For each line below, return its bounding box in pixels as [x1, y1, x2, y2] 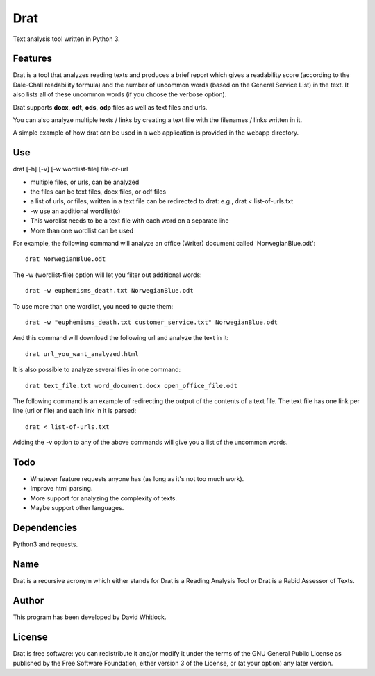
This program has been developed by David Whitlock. [12, 613, 167, 621]
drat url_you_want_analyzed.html [25, 350, 139, 357]
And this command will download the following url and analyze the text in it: [12, 334, 229, 342]
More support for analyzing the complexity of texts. [30, 493, 177, 502]
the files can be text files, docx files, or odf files [30, 187, 167, 196]
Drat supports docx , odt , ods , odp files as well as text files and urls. [12, 103, 208, 111]
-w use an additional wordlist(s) [30, 207, 121, 215]
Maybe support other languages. [30, 504, 124, 512]
